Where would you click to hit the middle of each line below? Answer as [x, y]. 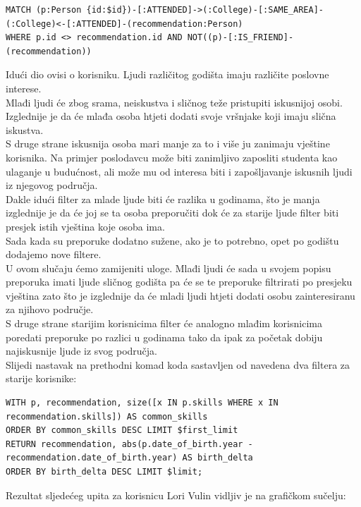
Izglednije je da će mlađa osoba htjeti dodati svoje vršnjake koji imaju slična [171, 116]
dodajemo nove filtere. [54, 254]
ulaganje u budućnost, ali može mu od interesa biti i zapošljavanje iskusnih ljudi [179, 171]
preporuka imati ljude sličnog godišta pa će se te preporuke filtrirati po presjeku [179, 282]
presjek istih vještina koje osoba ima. [85, 226]
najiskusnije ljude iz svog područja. [81, 351]
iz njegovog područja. [52, 185]
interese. [24, 88]
